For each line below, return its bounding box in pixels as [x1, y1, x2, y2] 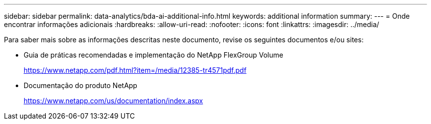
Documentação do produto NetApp [24, 81, 137, 90]
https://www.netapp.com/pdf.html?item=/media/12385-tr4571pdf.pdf [24, 66, 246, 74]
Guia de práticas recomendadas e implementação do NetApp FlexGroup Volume [24, 51, 283, 59]
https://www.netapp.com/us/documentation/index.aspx [24, 96, 203, 105]
